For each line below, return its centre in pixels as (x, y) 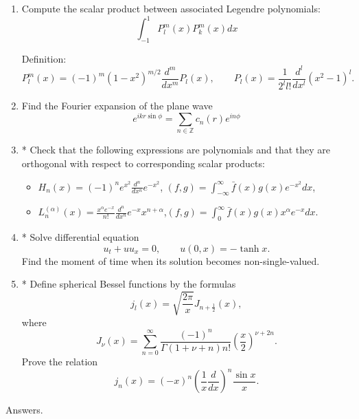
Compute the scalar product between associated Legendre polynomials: (171, 8)
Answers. (24, 410)
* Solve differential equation (80, 237)
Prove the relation (60, 362)
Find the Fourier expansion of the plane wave (117, 106)
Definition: (44, 58)
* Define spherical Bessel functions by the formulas (129, 284)
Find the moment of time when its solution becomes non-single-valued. (171, 260)
